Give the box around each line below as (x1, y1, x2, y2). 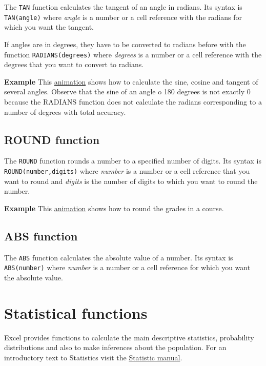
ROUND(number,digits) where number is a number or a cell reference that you (4, 165, 250, 176)
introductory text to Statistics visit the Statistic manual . (4, 352, 182, 362)
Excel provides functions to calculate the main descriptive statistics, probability (4, 332, 254, 342)
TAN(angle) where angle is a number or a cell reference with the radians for (4, 11, 242, 22)
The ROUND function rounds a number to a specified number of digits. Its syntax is (4, 155, 261, 166)
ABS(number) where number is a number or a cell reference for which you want (4, 262, 251, 273)
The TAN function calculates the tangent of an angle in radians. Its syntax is (4, 2, 242, 12)
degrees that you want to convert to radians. (4, 59, 144, 70)
